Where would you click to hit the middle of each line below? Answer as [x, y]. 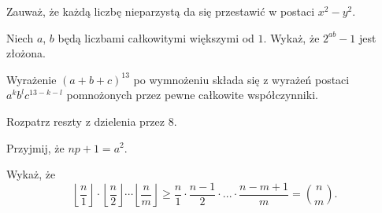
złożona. [26, 53]
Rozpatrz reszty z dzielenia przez [86, 121]
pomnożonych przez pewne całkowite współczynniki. [192, 95]
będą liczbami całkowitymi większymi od [156, 37]
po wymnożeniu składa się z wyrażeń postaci [241, 79]
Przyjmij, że [35, 147]
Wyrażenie [32, 79]
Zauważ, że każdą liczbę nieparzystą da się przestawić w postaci [161, 11]
